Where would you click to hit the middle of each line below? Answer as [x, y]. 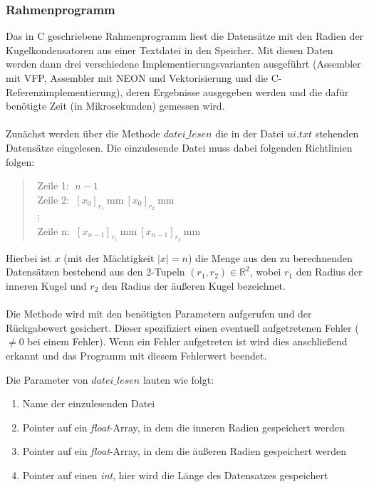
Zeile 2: [53, 199]
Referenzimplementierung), [64, 91]
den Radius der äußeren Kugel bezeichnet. [193, 285]
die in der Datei [250, 133]
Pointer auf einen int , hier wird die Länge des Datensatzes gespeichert [175, 475]
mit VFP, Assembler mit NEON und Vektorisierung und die [137, 78]
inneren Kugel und [46, 285]
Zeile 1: [53, 185]
